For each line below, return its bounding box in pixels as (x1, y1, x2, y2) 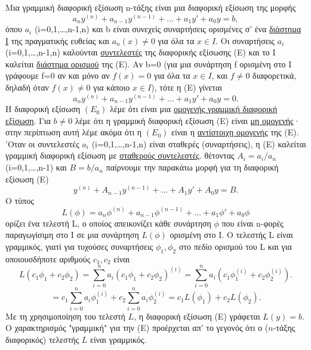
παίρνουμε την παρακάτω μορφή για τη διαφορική (106, 161, 279, 174)
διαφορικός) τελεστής (5, 333, 79, 345)
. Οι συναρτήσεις (215, 34, 275, 47)
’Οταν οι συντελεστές (5, 137, 79, 150)
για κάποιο (93, 81, 130, 94)
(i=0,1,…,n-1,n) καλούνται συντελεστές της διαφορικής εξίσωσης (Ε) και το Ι (5, 46, 276, 58)
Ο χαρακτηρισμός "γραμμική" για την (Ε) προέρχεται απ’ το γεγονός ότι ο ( (5, 321, 269, 334)
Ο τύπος (5, 194, 34, 206)
